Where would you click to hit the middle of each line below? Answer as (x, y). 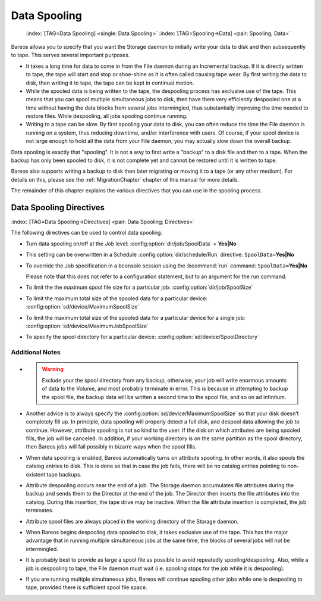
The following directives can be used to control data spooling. (87, 233)
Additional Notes (36, 353)
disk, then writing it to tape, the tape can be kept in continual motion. (110, 83)
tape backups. (64, 474)
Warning (53, 369)
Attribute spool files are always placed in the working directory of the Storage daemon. (132, 521)
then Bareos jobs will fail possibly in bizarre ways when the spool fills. (111, 447)
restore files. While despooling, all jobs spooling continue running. (107, 116)
